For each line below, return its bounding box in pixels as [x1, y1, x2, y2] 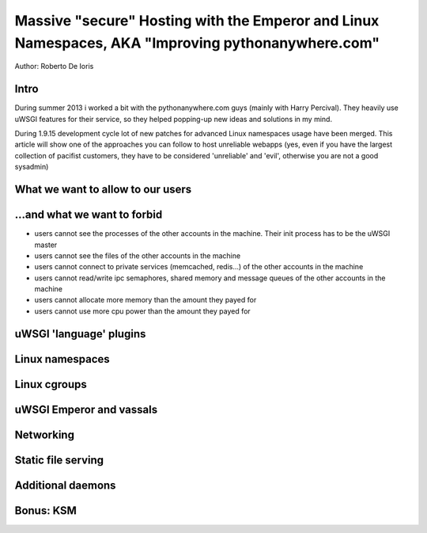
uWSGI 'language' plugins [14, 327, 146, 341]
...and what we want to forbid [14, 208, 163, 222]
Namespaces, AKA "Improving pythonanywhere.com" [14, 34, 380, 51]
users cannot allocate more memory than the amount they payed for [34, 295, 257, 305]
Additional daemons [14, 478, 116, 492]
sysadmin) [14, 162, 49, 172]
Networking [14, 428, 75, 441]
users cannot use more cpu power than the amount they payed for [34, 306, 251, 316]
